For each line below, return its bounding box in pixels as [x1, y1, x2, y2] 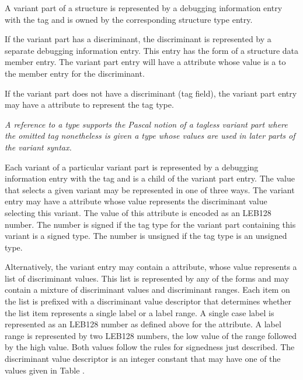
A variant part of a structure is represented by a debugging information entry [5, 2, 283, 13]
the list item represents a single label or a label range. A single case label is [5, 306, 274, 319]
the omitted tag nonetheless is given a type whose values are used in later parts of [5, 129, 295, 142]
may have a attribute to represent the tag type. [5, 98, 174, 111]
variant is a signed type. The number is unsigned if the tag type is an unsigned [5, 230, 287, 242]
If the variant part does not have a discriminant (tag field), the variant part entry [5, 87, 297, 99]
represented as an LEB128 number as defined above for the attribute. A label [5, 318, 281, 330]
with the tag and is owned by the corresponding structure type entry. [5, 13, 253, 25]
